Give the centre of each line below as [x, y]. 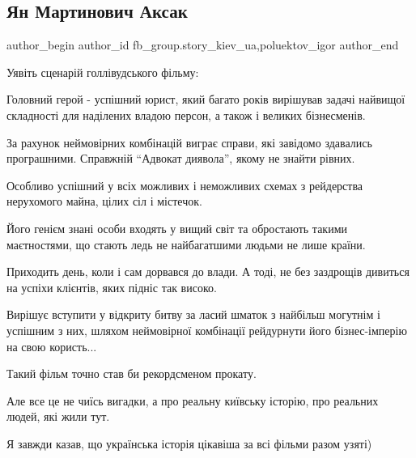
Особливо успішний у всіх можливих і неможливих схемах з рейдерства [185, 185]
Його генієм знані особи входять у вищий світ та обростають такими [177, 228]
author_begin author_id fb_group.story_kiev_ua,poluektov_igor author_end [203, 45]
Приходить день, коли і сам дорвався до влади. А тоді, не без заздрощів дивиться [208, 271]
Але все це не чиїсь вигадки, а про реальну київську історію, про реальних [193, 400]
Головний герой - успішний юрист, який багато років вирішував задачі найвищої [206, 99]
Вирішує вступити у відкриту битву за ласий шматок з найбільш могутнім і [193, 314]
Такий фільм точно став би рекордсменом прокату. [132, 373]
